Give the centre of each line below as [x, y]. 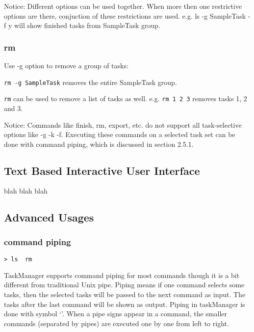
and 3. [13, 108]
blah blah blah [26, 191]
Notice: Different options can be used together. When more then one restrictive [123, 6]
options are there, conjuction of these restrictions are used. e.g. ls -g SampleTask [125, 15]
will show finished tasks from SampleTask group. [87, 25]
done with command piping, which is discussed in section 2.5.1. [99, 144]
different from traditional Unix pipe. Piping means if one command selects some [124, 285]
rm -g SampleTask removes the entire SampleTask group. [90, 82]
